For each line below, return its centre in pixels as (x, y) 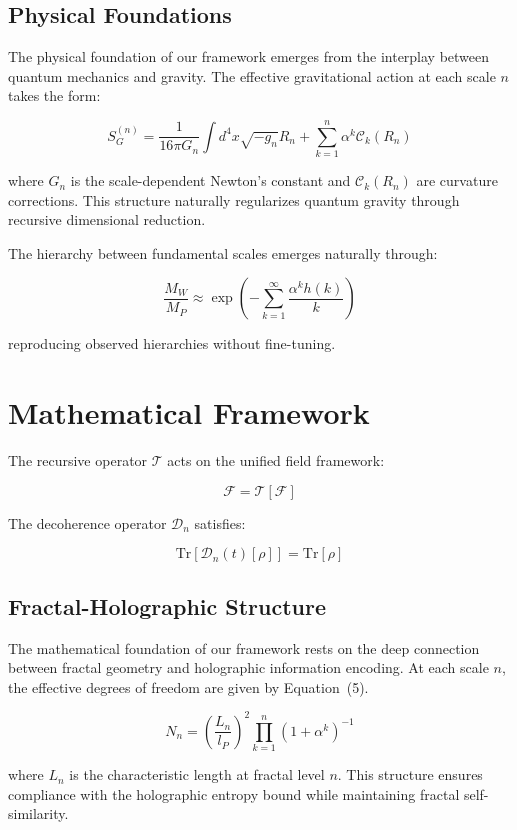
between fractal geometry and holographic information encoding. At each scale (248, 667)
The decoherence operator (87, 522)
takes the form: (54, 95)
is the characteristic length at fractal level (197, 774)
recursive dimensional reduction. (107, 219)
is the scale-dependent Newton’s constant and (210, 180)
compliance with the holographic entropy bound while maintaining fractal (234, 793)
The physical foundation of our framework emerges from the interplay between (249, 56)
